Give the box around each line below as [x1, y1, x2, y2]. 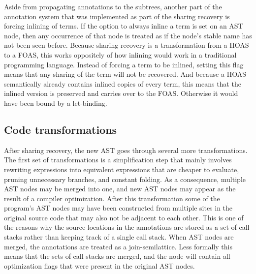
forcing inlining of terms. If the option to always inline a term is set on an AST [4, 21, 243, 31]
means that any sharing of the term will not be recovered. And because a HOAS [4, 69, 246, 79]
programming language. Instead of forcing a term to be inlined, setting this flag [4, 59, 244, 69]
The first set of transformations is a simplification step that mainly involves [4, 154, 232, 165]
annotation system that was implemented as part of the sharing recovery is [4, 11, 230, 21]
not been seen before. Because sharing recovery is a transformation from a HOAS [4, 40, 249, 50]
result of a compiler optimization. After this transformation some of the [4, 193, 220, 203]
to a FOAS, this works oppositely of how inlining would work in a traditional [4, 49, 237, 60]
